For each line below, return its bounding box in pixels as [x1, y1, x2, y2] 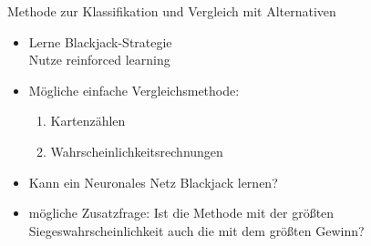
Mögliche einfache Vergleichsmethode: [28, 80, 240, 99]
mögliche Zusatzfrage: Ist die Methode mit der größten [28, 203, 335, 222]
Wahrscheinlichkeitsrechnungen [50, 141, 223, 160]
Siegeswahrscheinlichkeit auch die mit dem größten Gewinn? [28, 220, 365, 240]
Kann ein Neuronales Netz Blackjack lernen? [28, 172, 278, 191]
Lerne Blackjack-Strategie [28, 32, 172, 51]
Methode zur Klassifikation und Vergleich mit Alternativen [7, 2, 336, 20]
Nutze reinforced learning [28, 50, 170, 69]
